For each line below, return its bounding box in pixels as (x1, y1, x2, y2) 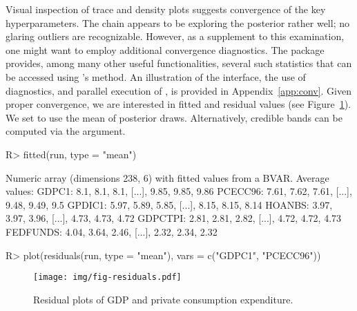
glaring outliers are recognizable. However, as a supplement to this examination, (6, 29, 345, 44)
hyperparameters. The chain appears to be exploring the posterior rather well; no (6, 15, 349, 30)
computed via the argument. (6, 124, 126, 138)
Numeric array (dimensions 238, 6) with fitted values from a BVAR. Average (6, 170, 329, 185)
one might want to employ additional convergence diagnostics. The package (6, 42, 325, 57)
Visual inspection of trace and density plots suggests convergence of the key (6, 2, 326, 16)
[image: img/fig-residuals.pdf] (33, 272, 182, 283)
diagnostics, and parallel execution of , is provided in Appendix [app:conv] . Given (6, 83, 351, 97)
